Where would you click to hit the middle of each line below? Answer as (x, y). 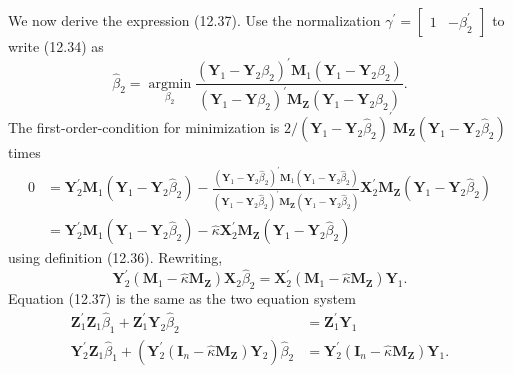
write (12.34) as (56, 46)
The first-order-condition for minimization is (144, 126)
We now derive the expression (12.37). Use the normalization (194, 20)
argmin (170, 83)
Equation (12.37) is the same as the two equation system (182, 297)
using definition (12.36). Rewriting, (115, 257)
